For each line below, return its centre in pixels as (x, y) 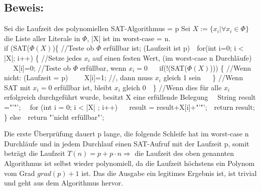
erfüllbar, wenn (103, 67)
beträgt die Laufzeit (35, 153)
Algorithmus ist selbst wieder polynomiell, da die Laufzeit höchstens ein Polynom (129, 163)
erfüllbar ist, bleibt (83, 87)
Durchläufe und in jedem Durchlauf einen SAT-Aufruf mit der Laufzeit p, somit (127, 143)
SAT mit (17, 87)
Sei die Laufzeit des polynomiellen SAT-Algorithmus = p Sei (97, 28)
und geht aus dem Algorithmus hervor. (64, 183)
